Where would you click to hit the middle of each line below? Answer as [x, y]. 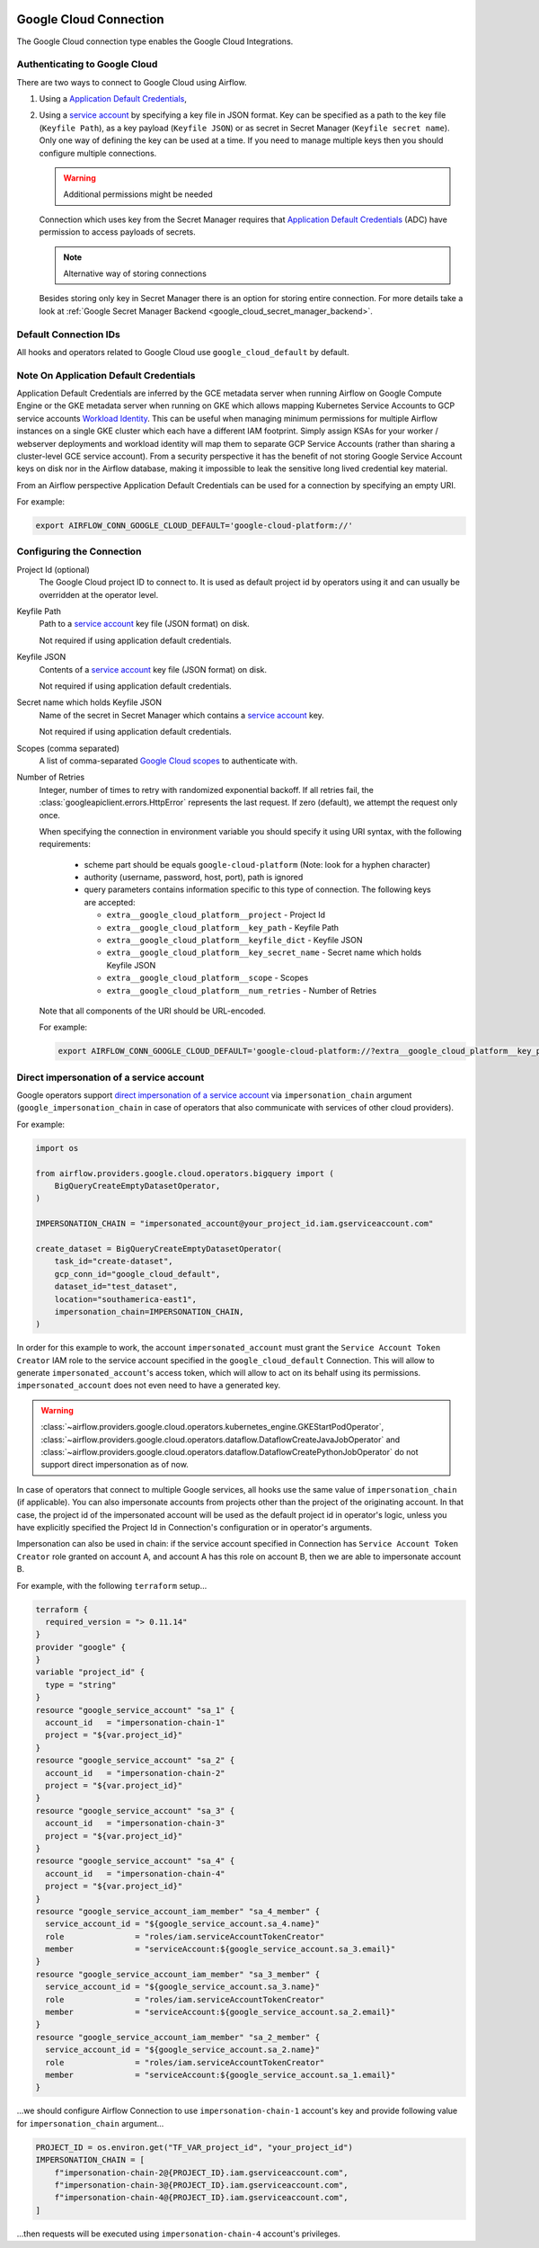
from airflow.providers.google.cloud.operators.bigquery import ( [185, 1173]
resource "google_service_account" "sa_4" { [135, 1861]
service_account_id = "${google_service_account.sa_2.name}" [183, 2050]
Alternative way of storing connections [135, 273]
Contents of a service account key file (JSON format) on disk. [153, 669]
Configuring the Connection [79, 551]
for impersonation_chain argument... [90, 2123]
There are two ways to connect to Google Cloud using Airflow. [132, 82]
